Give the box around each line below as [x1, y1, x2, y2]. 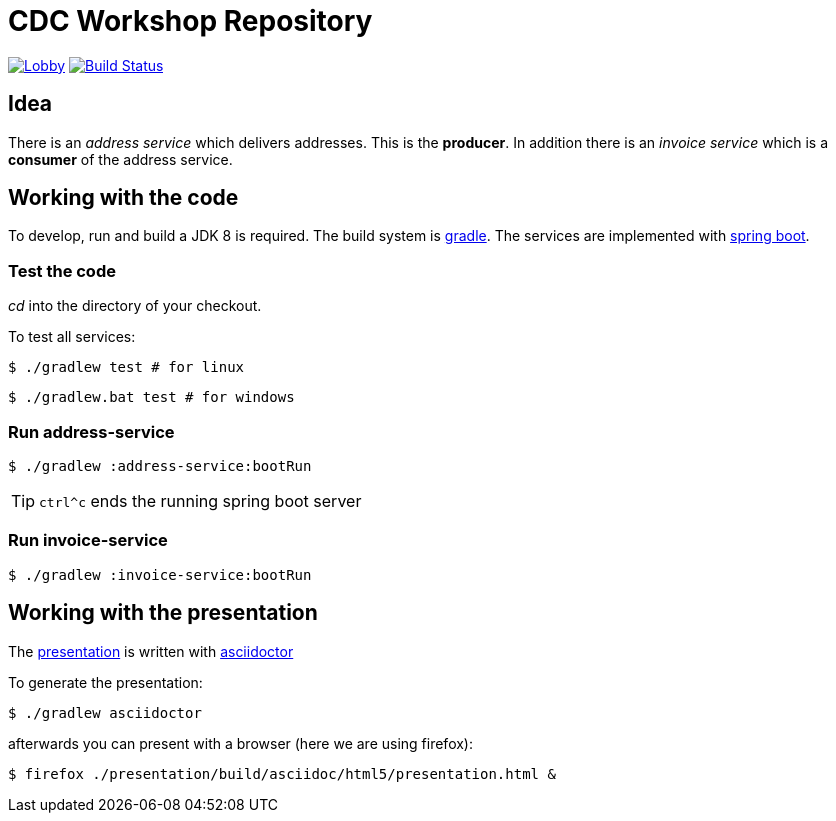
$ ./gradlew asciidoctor [8, 704, 202, 721]
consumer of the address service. [8, 150, 233, 168]
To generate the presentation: [8, 673, 203, 691]
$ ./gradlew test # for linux [8, 359, 245, 376]
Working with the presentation [8, 600, 318, 626]
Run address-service [8, 421, 175, 442]
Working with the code [8, 185, 239, 211]
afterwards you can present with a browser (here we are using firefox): [8, 734, 473, 752]
